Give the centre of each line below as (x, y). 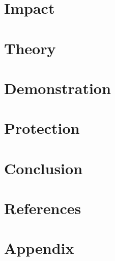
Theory (30, 48)
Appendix (39, 248)
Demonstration (57, 88)
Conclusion (44, 168)
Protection (42, 128)
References (43, 208)
